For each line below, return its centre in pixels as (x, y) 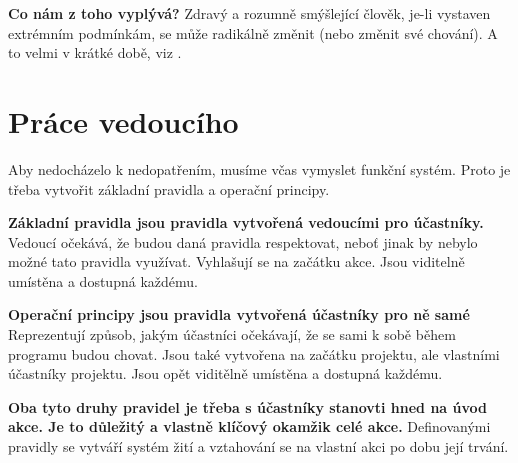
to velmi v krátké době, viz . (95, 52)
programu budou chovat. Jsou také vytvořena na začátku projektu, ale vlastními (254, 353)
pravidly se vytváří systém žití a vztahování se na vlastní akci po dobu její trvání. (258, 446)
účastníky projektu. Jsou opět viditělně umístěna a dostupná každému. (225, 373)
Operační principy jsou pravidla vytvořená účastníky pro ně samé (239, 314)
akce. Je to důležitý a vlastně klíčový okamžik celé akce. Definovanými (249, 426)
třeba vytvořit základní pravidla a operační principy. (169, 188)
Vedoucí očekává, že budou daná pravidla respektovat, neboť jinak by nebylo (243, 241)
